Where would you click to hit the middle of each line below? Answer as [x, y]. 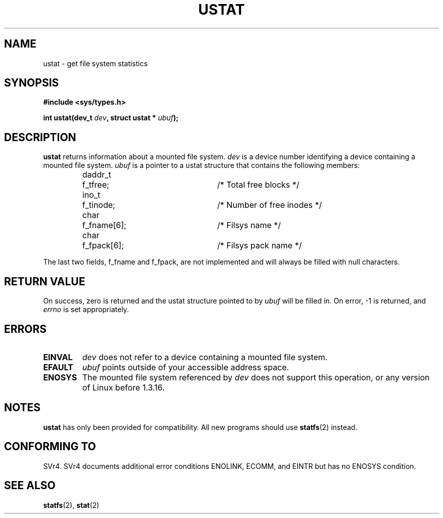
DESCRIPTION [40, 137]
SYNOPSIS [32, 83]
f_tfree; [96, 185]
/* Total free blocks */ [258, 185]
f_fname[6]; [104, 225]
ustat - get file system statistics [95, 63]
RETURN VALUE [45, 281]
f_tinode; [99, 205]
